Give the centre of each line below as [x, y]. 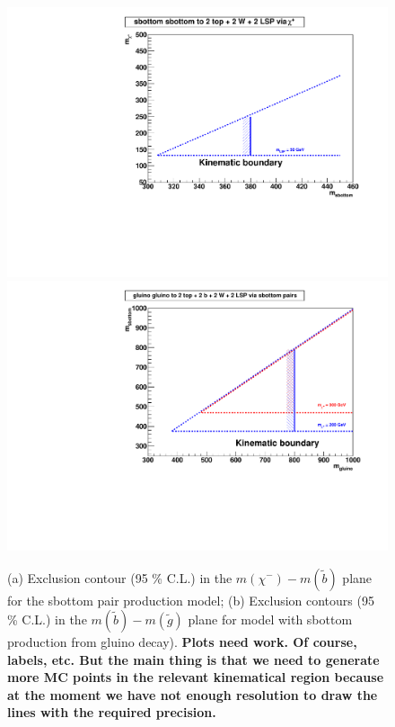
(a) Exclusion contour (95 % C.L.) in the [120, 577]
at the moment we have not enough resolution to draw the [193, 694]
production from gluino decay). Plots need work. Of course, [182, 642]
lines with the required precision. [112, 712]
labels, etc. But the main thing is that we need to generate [193, 659]
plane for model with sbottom [270, 619]
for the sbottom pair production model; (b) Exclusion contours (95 [191, 600]
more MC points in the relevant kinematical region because [196, 677]
